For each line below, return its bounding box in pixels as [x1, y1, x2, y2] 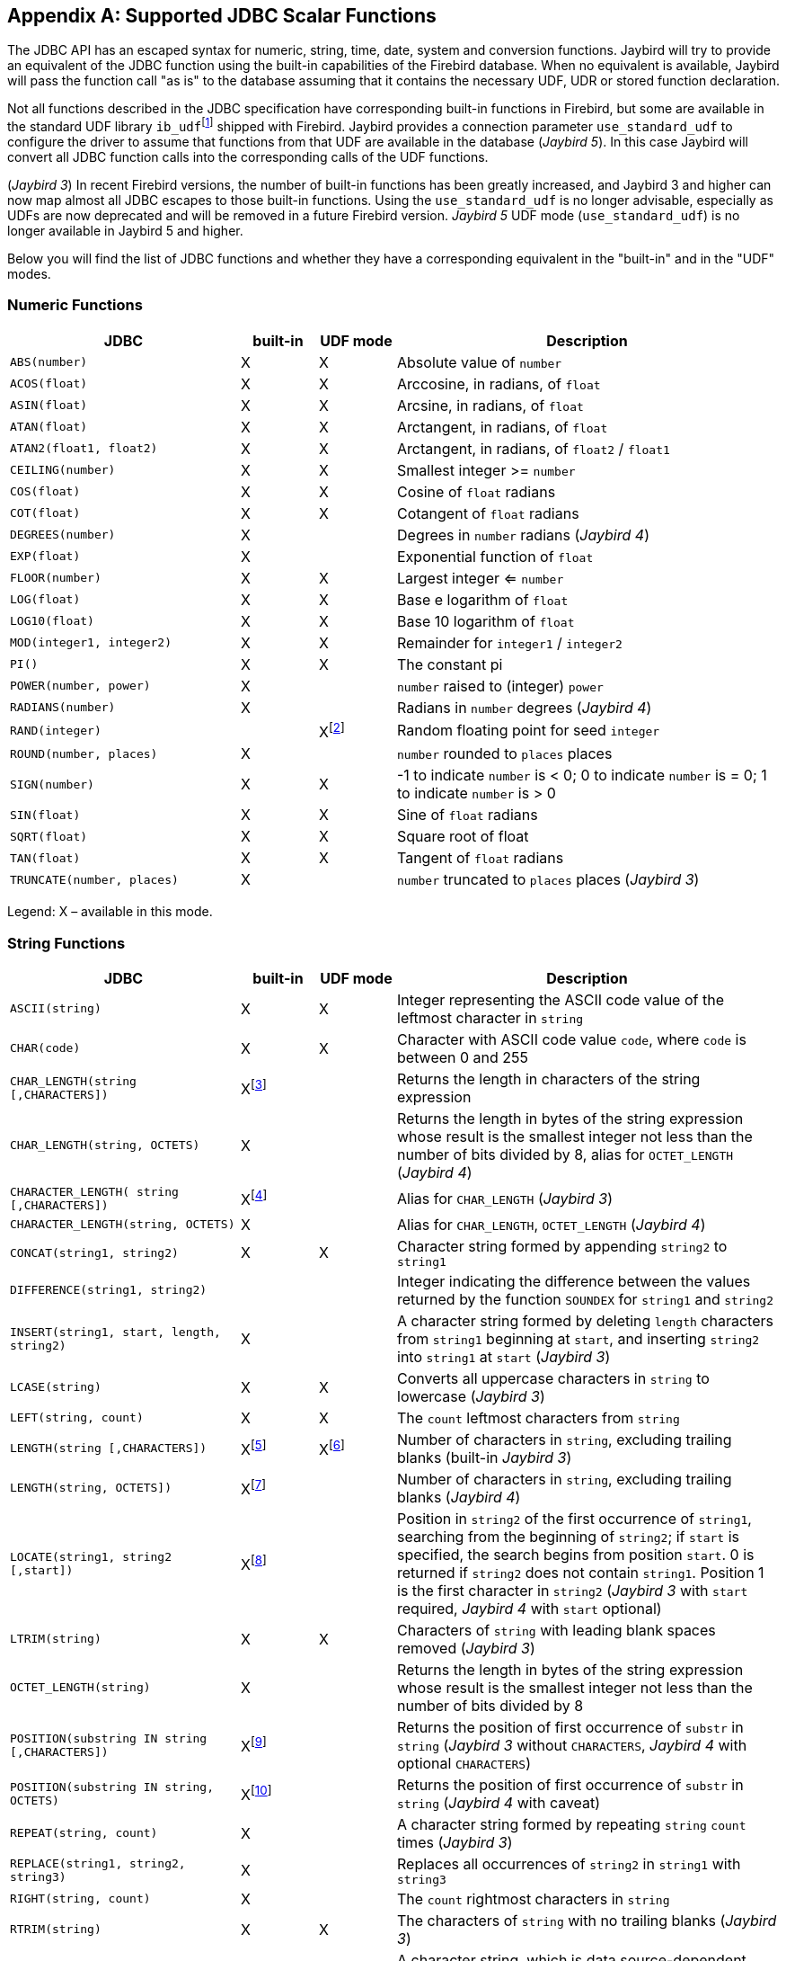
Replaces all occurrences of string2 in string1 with [397, 1854, 741, 1873]
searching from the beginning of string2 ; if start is [397, 1527, 739, 1546]
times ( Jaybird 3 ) [397, 1832, 513, 1851]
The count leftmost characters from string [397, 1408, 680, 1427]
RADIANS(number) [10, 700, 116, 715]
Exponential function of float [397, 547, 594, 566]
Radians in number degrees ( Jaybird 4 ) [397, 698, 652, 717]
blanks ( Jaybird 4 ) [397, 1487, 521, 1506]
